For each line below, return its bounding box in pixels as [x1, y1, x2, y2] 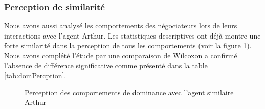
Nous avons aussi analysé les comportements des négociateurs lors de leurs [4, 20, 237, 31]
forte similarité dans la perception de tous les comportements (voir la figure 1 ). [4, 40, 252, 51]
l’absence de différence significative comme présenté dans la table [4, 60, 208, 70]
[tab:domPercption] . [4, 70, 67, 81]
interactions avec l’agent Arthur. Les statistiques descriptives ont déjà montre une [4, 30, 261, 41]
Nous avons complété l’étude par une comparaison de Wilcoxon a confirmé [4, 50, 237, 60]
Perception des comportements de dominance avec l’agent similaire [25, 87, 234, 97]
